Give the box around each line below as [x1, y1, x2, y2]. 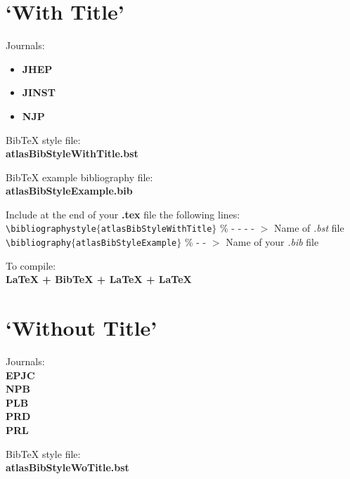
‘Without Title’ [6, 313, 157, 342]
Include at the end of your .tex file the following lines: [6, 206, 240, 221]
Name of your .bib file [226, 235, 319, 249]
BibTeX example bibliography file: [6, 169, 153, 184]
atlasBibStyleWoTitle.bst [6, 460, 129, 475]
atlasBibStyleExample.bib [6, 183, 133, 198]
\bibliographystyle [6, 224, 96, 235]
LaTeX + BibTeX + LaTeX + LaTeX [6, 272, 192, 287]
